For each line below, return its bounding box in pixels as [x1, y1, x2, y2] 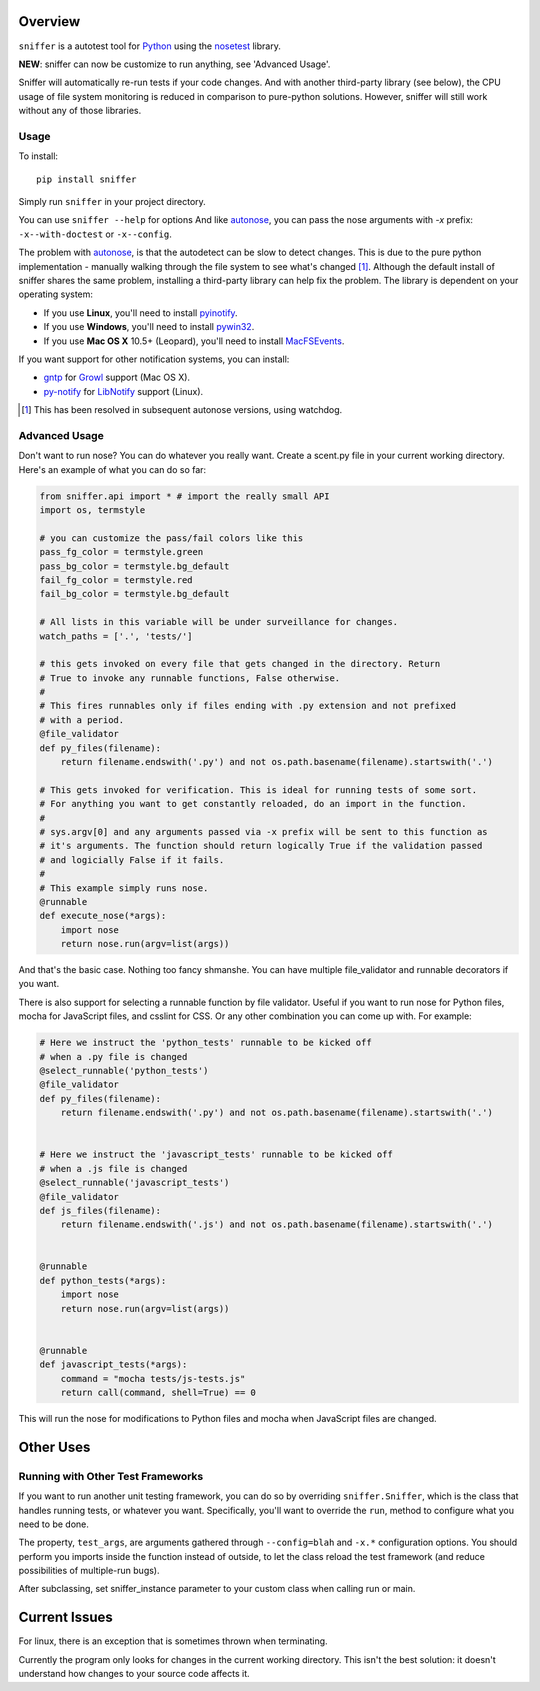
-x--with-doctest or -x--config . [18, 228, 172, 240]
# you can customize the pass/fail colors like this [39, 532, 304, 544]
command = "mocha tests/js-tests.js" [60, 1373, 246, 1384]
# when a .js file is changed [39, 1163, 188, 1174]
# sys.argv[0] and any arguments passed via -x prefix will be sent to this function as [39, 826, 489, 837]
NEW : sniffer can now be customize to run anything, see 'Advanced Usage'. [18, 58, 331, 70]
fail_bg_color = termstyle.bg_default [39, 588, 230, 600]
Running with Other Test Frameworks [18, 1469, 204, 1483]
